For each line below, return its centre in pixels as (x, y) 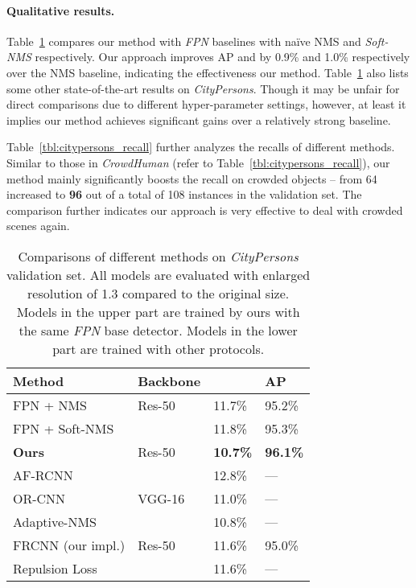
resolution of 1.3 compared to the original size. (159, 293)
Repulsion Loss (55, 568)
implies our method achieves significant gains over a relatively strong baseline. (199, 119)
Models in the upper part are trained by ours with (158, 311)
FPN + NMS (50, 405)
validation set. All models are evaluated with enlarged (159, 274)
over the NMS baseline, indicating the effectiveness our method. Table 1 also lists (208, 72)
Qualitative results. (61, 10)
